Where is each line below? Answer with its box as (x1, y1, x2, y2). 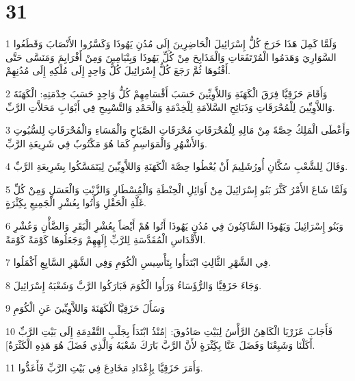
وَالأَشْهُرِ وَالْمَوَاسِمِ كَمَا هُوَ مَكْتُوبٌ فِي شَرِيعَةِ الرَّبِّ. (5, 136, 207, 150)
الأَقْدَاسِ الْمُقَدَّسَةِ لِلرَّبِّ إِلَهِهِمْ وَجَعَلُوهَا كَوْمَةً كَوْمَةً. (5, 232, 206, 246)
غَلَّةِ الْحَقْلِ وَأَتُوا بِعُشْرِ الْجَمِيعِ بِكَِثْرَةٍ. (5, 195, 146, 210)
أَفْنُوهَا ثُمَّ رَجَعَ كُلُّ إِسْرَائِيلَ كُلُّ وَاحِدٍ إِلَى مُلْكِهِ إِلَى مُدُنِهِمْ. (5, 63, 231, 77)
